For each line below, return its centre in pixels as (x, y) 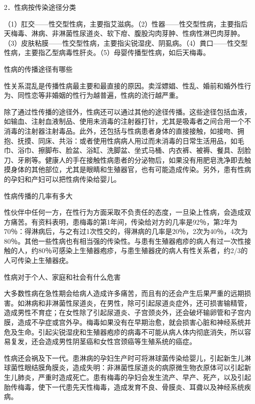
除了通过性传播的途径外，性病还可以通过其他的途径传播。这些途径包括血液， (127, 111)
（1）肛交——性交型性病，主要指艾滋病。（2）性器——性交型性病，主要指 (122, 23)
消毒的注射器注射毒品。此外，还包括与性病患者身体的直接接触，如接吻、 (121, 130)
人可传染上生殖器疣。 (38, 260)
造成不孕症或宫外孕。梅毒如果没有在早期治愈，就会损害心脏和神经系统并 (134, 322)
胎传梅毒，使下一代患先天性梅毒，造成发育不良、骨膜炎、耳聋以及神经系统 (124, 387)
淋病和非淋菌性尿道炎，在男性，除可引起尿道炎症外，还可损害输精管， (138, 303)
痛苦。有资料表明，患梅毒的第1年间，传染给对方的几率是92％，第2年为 (124, 221)
